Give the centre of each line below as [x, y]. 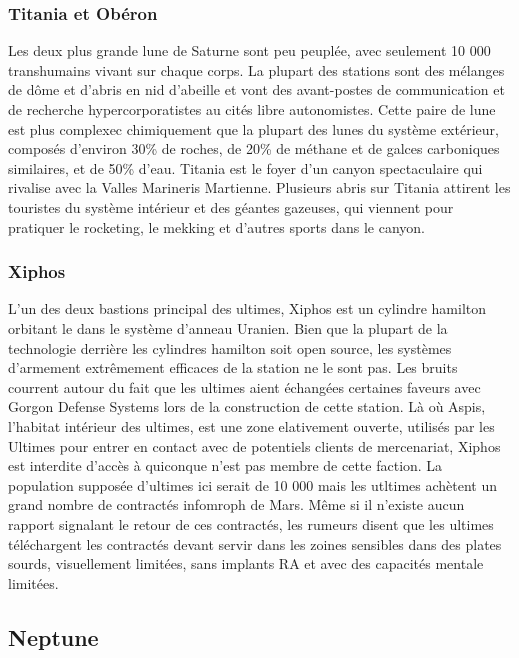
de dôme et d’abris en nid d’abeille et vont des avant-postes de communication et [256, 89]
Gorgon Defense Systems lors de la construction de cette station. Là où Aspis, [247, 406]
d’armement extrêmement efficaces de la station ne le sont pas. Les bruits [233, 367]
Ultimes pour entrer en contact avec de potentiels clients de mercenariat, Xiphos [254, 445]
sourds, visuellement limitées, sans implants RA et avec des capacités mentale [246, 563]
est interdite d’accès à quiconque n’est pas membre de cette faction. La [225, 465]
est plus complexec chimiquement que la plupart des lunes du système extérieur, [253, 128]
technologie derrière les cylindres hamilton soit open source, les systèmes [230, 347]
